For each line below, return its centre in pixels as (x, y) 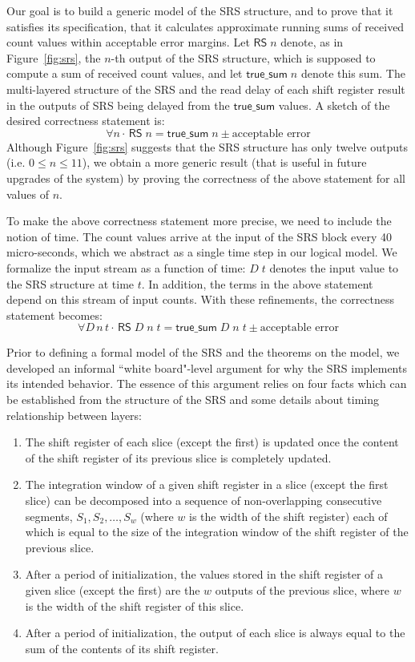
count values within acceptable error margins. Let (128, 42)
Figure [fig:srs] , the (54, 57)
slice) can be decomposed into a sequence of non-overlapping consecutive (203, 501)
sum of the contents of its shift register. (122, 648)
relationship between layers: (75, 415)
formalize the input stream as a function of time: (126, 267)
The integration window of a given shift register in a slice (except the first (207, 484)
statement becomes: (54, 315)
